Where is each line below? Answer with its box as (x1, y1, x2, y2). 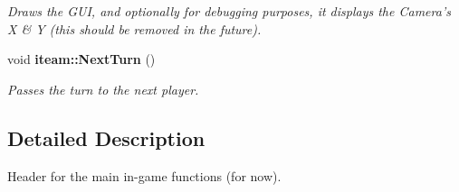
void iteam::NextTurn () (7, 50, 156, 69)
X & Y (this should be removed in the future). (7, 19, 262, 38)
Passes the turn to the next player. (7, 79, 199, 98)
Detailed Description (7, 123, 206, 151)
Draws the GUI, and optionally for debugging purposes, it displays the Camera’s (7, 2, 451, 20)
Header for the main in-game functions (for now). (7, 166, 282, 185)
